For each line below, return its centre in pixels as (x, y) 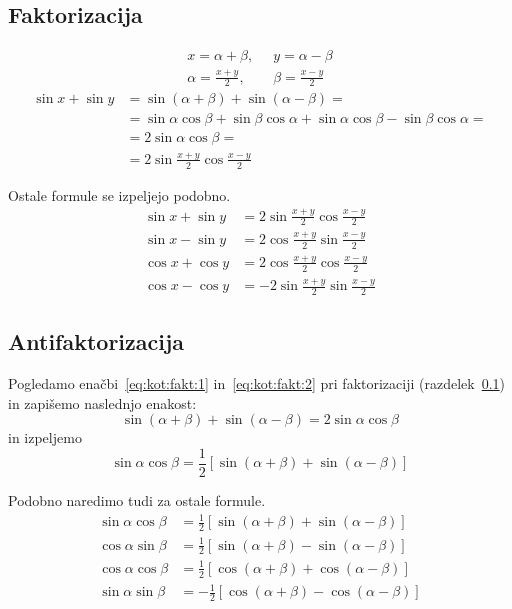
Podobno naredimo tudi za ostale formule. (137, 500)
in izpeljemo (45, 437)
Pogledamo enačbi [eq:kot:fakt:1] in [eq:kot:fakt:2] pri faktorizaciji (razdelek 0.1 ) (257, 383)
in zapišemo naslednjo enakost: (102, 402)
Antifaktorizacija (96, 341)
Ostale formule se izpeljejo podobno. (119, 194)
